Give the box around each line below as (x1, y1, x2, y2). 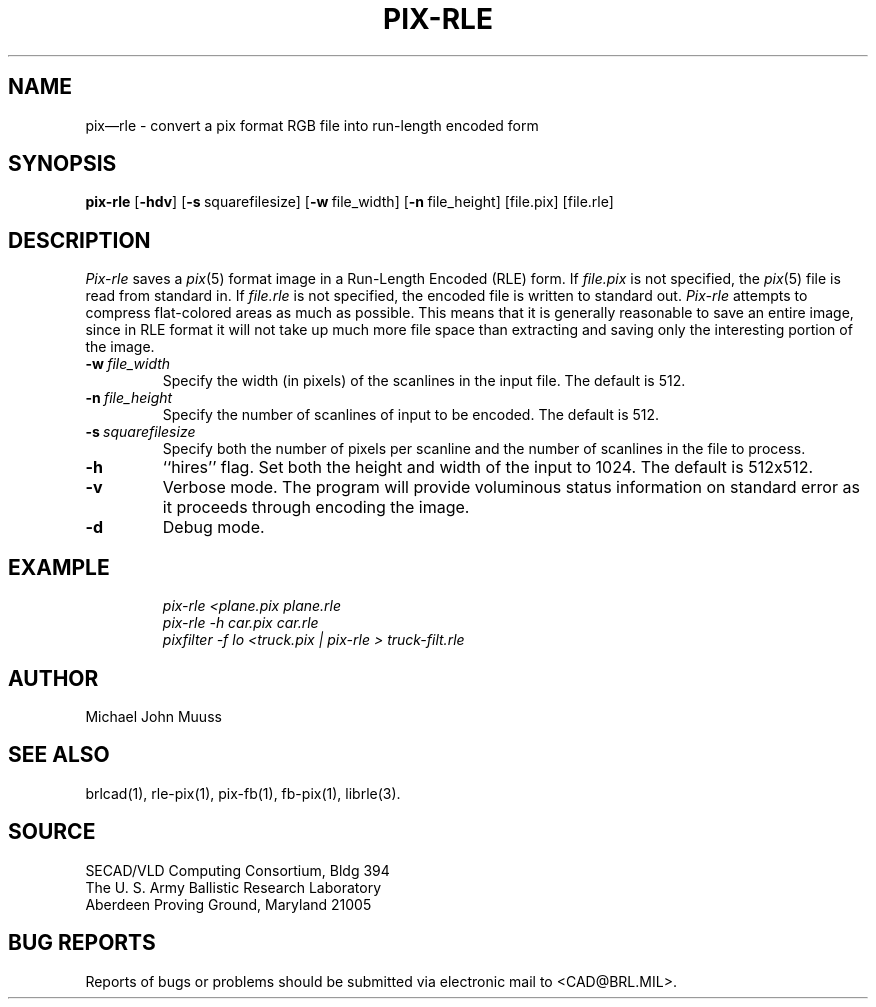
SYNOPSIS (8, 151, 117, 177)
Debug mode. (162, 517, 265, 538)
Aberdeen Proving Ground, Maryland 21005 (85, 895, 372, 913)
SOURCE (8, 819, 96, 845)
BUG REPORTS (8, 930, 156, 956)
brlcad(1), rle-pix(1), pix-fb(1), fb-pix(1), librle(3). (85, 784, 401, 802)
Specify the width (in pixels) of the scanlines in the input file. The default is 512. (162, 372, 686, 390)
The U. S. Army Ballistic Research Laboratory (85, 878, 382, 896)
